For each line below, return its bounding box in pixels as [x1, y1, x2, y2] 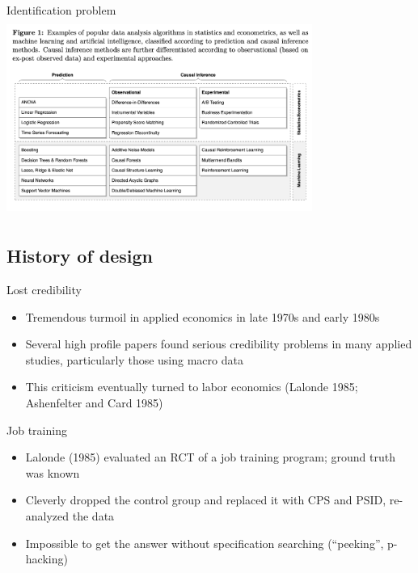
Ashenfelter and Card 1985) [25, 394, 163, 411]
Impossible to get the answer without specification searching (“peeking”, [25, 534, 384, 551]
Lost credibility [6, 281, 82, 298]
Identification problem [6, 2, 116, 18]
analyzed [25, 507, 70, 524]
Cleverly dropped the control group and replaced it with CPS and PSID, [25, 491, 386, 508]
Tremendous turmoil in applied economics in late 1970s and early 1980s [25, 308, 380, 325]
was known [25, 464, 80, 481]
